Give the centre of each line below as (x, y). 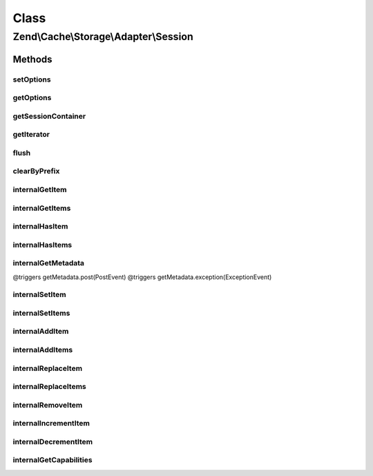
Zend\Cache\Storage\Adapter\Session (103, 37)
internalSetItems (41, 313)
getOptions (32, 98)
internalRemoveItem (48, 405)
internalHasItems (42, 245)
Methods (32, 59)
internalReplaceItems (49, 387)
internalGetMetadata (49, 263)
